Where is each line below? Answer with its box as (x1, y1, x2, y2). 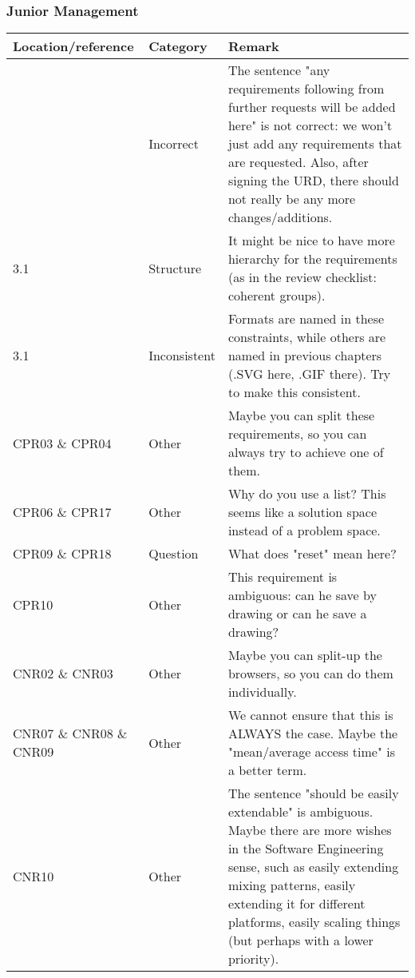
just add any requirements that (227, 134, 402, 153)
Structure (148, 258, 202, 277)
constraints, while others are (227, 328, 386, 347)
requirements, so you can (227, 424, 367, 443)
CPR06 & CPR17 (13, 503, 112, 522)
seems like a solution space (227, 503, 377, 522)
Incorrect (148, 134, 199, 153)
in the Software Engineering (227, 839, 384, 858)
